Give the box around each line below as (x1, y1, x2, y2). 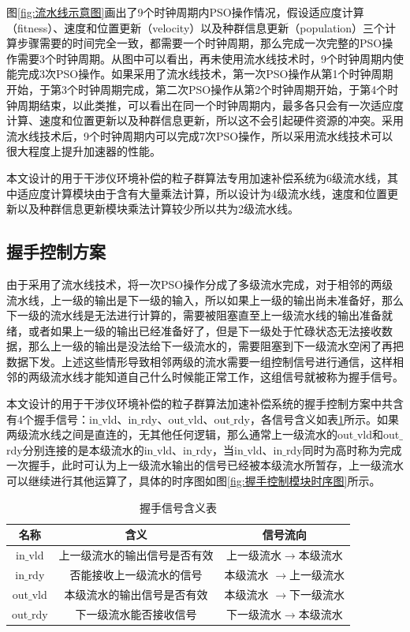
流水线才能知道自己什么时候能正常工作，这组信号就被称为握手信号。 (50, 368, 404, 385)
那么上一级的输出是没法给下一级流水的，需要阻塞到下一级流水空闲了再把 (28, 338, 404, 354)
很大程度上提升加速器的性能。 (6, 143, 161, 159)
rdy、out (140, 410, 184, 427)
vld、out (188, 410, 230, 427)
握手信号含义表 (139, 499, 217, 515)
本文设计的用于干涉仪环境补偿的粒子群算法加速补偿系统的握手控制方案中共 (6, 395, 393, 412)
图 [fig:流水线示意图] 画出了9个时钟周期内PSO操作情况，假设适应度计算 (6, 4, 364, 20)
